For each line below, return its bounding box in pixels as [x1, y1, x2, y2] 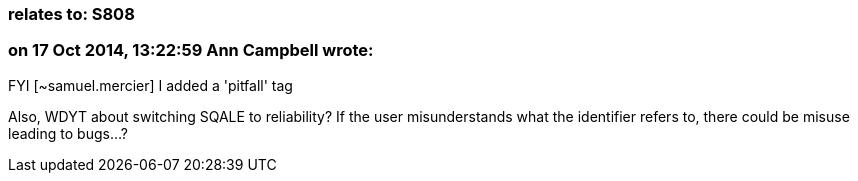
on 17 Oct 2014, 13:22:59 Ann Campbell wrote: [8, 40, 374, 61]
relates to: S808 [8, 4, 135, 24]
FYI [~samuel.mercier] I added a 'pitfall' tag [8, 76, 293, 94]
